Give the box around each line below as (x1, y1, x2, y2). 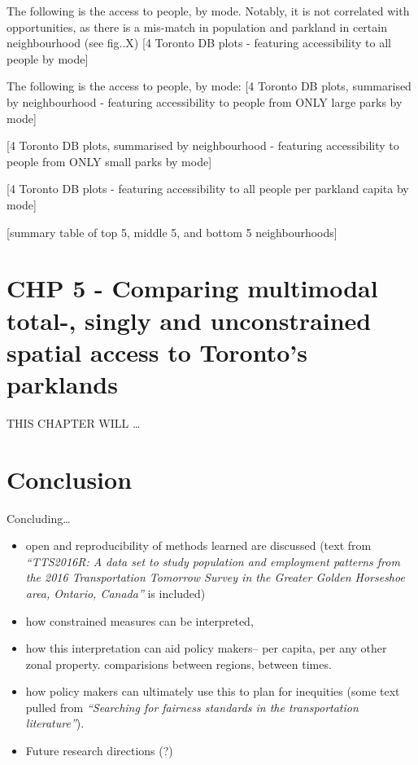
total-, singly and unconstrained (7, 303, 372, 336)
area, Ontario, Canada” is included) (25, 584, 206, 601)
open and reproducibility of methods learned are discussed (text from (25, 537, 372, 554)
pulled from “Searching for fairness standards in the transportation (25, 698, 359, 715)
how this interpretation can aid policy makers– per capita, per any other (25, 640, 387, 657)
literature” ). (25, 714, 85, 732)
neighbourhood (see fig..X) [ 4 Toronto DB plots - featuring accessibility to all (7, 34, 391, 51)
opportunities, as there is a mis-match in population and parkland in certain (7, 18, 387, 35)
